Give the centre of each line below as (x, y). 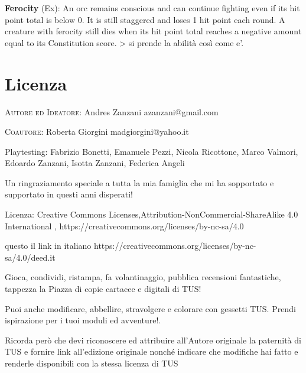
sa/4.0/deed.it (30, 257)
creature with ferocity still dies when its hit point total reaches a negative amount (153, 31)
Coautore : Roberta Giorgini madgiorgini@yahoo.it (97, 132)
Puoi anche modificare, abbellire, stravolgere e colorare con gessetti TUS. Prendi (150, 308)
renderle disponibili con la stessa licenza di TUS (92, 363)
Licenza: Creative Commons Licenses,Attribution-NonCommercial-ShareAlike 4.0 (152, 214)
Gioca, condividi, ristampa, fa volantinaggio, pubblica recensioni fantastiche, (143, 277)
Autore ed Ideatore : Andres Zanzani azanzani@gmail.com (112, 111)
